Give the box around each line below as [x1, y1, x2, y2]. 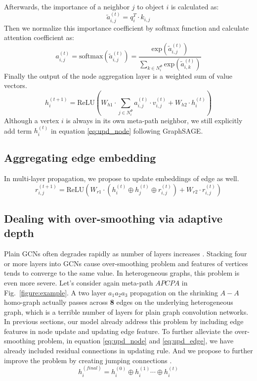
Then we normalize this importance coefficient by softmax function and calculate [4, 22, 249, 33]
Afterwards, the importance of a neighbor [4, 1, 130, 11]
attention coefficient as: [4, 32, 75, 43]
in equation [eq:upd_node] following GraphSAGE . [50, 125, 203, 136]
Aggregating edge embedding [4, 150, 156, 165]
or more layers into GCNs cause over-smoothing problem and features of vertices [4, 258, 248, 268]
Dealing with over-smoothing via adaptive [4, 210, 223, 226]
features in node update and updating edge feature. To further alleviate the [4, 326, 233, 336]
